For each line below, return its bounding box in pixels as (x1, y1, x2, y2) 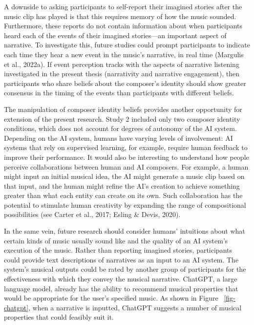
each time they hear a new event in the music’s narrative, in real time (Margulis (4, 49, 244, 59)
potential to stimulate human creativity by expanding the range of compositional (4, 199, 246, 210)
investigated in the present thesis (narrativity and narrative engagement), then (4, 68, 239, 79)
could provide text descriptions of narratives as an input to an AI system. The (4, 254, 239, 264)
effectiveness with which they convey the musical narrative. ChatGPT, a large (4, 274, 237, 284)
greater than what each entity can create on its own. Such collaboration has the (4, 190, 243, 200)
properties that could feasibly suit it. (4, 312, 114, 322)
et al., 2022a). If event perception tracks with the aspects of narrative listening (4, 59, 239, 69)
